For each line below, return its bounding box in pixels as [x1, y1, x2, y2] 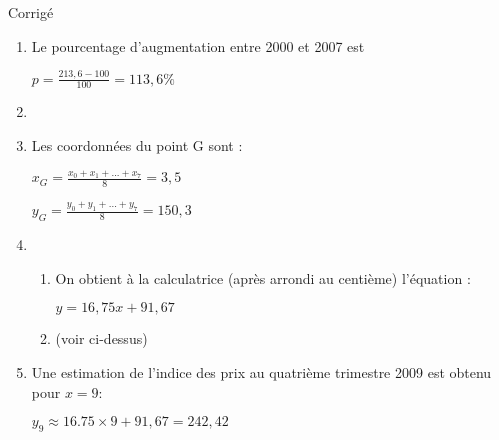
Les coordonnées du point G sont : [31, 134, 243, 155]
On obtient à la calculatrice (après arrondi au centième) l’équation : [55, 267, 471, 288]
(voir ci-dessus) [55, 328, 148, 349]
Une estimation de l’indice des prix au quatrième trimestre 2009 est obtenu [31, 361, 492, 382]
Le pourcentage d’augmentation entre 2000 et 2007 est [31, 35, 365, 56]
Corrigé [8, 2, 54, 22]
